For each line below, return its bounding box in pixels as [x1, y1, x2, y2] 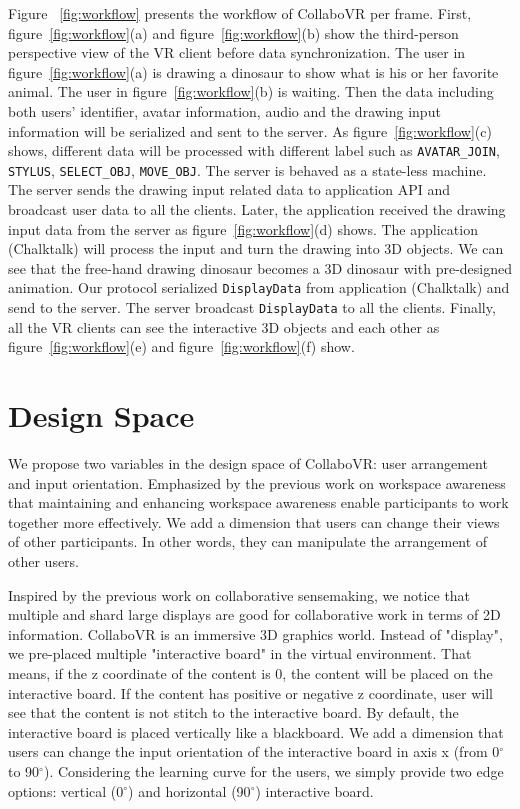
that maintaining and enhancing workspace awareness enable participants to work [8, 492, 509, 513]
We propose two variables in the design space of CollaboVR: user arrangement [8, 453, 488, 474]
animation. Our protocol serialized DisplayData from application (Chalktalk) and [8, 277, 510, 298]
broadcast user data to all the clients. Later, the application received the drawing [8, 199, 506, 220]
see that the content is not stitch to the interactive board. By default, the [8, 702, 459, 723]
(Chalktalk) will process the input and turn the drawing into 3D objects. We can [8, 238, 504, 259]
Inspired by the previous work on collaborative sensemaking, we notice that [8, 584, 471, 605]
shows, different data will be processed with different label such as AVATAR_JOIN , [8, 140, 500, 161]
